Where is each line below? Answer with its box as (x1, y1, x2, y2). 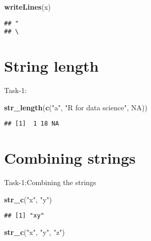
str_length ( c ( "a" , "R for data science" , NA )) (4, 102, 147, 112)
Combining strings (4, 147, 136, 168)
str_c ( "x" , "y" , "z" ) (4, 226, 65, 237)
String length (4, 55, 99, 76)
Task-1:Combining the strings (4, 177, 96, 187)
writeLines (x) (4, 2, 51, 12)
